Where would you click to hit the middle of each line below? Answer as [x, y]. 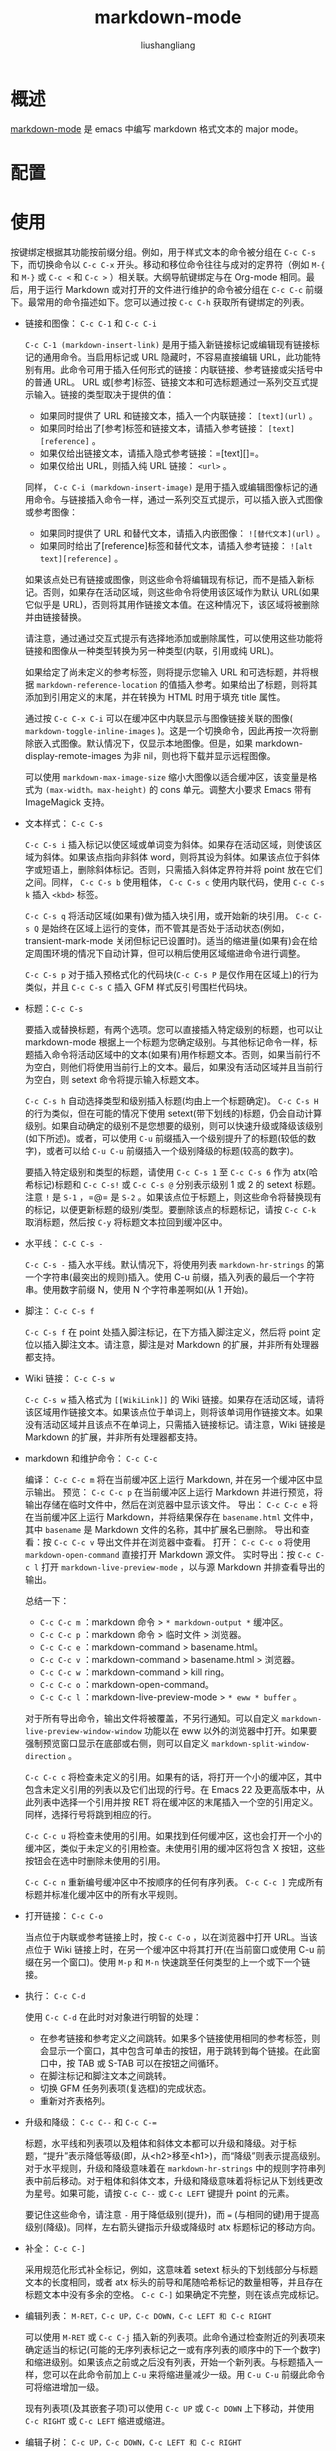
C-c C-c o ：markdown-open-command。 [127, 1684]
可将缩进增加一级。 [64, 2387]
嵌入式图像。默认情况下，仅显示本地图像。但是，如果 [143, 743]
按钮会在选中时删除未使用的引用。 [95, 1860]
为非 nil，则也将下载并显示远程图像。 [200, 755]
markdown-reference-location [97, 685]
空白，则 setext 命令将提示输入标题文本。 [119, 1079]
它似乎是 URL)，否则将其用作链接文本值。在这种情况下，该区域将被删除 [172, 604]
